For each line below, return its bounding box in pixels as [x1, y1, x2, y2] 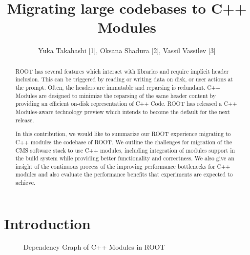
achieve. [15, 178, 36, 187]
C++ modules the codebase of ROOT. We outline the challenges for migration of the [15, 137, 232, 146]
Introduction [4, 213, 91, 233]
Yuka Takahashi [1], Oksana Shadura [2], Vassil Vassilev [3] [38, 45, 216, 56]
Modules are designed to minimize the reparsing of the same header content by [15, 91, 216, 99]
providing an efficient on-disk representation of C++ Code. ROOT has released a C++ [15, 99, 237, 108]
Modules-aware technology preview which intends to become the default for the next [15, 107, 230, 116]
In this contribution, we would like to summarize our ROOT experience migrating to [15, 130, 231, 138]
